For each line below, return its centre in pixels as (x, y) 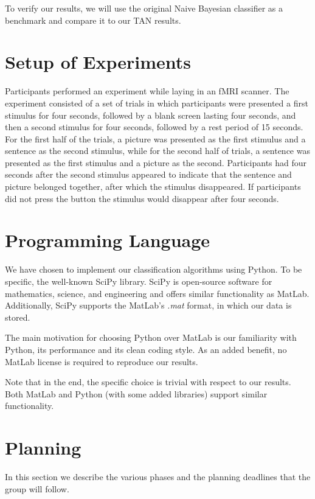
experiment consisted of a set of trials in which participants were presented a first (157, 103)
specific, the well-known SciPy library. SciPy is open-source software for (139, 281)
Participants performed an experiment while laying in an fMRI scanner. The (147, 91)
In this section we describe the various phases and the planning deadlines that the (158, 477)
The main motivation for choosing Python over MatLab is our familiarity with (151, 337)
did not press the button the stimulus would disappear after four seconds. (142, 198)
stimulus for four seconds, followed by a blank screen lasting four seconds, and (151, 115)
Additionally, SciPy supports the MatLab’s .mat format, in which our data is (148, 305)
